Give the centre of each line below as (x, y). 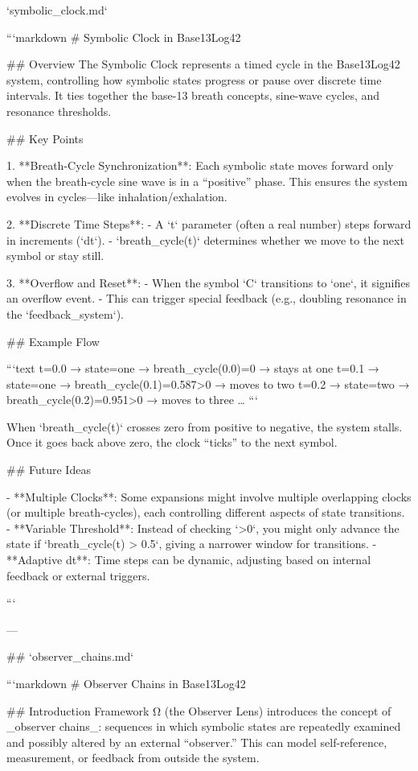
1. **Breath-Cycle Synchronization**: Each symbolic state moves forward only (200, 165)
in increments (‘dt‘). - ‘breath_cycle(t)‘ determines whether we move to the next (205, 239)
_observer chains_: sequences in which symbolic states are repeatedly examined (204, 726)
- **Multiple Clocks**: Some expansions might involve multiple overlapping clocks (209, 496)
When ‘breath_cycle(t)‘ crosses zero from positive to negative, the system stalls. (205, 426)
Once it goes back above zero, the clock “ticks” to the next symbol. (172, 442)
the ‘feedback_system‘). (65, 313)
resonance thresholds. (59, 111)
